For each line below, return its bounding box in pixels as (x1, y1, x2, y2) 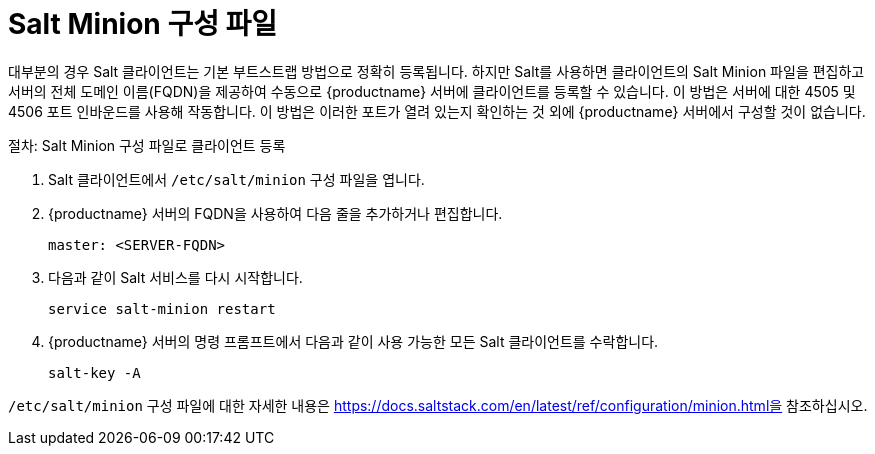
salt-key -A (48, 364, 141, 381)
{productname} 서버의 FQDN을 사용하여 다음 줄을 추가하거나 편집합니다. (48, 204, 503, 222)
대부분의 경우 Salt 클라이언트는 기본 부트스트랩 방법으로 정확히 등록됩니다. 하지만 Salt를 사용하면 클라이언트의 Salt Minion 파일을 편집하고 (8, 62, 865, 80)
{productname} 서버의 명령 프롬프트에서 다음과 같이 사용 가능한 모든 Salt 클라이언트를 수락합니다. (48, 332, 659, 350)
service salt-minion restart (48, 300, 276, 317)
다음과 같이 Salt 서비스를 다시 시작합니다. (48, 268, 303, 286)
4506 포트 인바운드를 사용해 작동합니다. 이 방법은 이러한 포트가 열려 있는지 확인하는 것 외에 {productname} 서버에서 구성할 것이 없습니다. (8, 102, 866, 120)
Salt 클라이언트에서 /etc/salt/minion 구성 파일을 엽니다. (48, 170, 425, 188)
